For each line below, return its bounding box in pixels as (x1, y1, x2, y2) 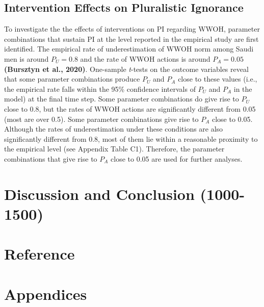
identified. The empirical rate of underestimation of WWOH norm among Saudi (4, 43, 254, 54)
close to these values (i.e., (178, 73, 257, 84)
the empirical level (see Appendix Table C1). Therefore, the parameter (4, 143, 225, 154)
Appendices (4, 283, 87, 304)
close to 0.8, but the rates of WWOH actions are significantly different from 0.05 (4, 103, 256, 114)
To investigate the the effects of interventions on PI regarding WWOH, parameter (4, 23, 260, 34)
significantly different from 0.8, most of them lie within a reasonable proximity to (4, 133, 258, 144)
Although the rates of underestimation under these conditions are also (4, 123, 223, 134)
